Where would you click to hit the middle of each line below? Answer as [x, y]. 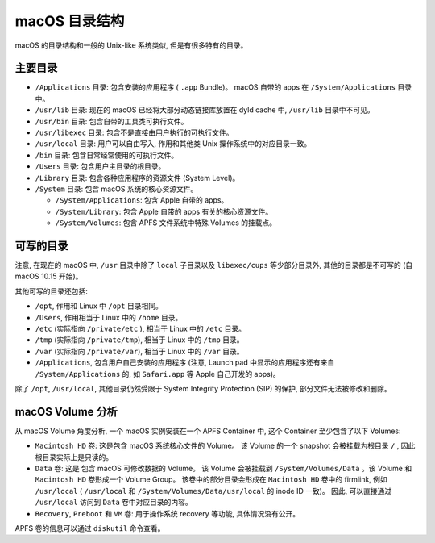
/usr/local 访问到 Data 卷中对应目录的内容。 [114, 502]
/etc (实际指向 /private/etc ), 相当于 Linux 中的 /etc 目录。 [140, 328]
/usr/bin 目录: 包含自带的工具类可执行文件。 [112, 121]
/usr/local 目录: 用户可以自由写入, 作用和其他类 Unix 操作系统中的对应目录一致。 [173, 144]
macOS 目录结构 [70, 21]
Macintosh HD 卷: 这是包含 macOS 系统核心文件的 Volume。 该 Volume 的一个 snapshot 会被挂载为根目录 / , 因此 [225, 446]
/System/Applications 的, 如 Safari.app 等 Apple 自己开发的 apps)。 [158, 374]
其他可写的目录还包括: [52, 291]
